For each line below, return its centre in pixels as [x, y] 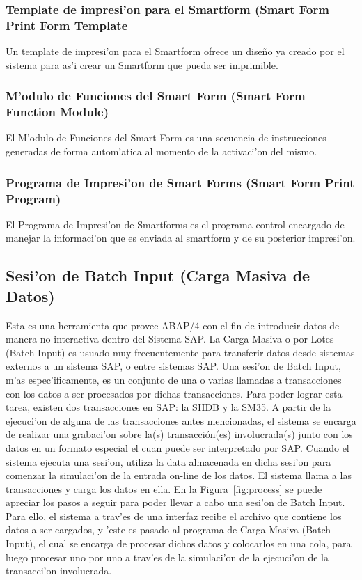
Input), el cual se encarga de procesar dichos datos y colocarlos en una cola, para [179, 543]
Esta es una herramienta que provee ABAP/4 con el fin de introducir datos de [173, 325]
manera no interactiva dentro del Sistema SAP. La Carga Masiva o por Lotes [170, 339]
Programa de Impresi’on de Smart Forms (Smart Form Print [180, 182]
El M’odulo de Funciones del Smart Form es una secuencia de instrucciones [166, 138]
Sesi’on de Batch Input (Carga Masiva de [158, 275]
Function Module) [57, 112]
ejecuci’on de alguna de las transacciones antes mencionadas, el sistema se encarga [181, 420]
